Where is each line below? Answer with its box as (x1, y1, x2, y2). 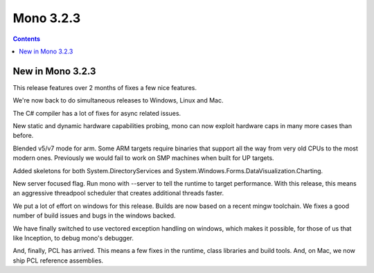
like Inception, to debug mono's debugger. (12, 234, 134, 242)
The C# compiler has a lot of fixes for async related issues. (12, 109, 181, 117)
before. (12, 132, 34, 140)
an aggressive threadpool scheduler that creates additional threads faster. (12, 189, 224, 197)
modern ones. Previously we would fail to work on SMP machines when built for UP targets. (12, 154, 274, 162)
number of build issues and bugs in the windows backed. (12, 211, 176, 220)
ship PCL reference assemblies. (12, 256, 104, 265)
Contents (12, 35, 41, 43)
